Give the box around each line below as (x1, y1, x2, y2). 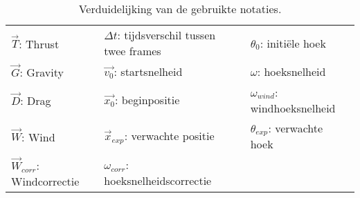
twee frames (104, 43, 161, 59)
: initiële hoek (260, 34, 326, 51)
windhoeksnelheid (250, 99, 336, 116)
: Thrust (19, 35, 60, 52)
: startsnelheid (114, 63, 183, 79)
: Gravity (19, 63, 64, 80)
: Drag (20, 92, 51, 108)
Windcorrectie (11, 173, 80, 189)
